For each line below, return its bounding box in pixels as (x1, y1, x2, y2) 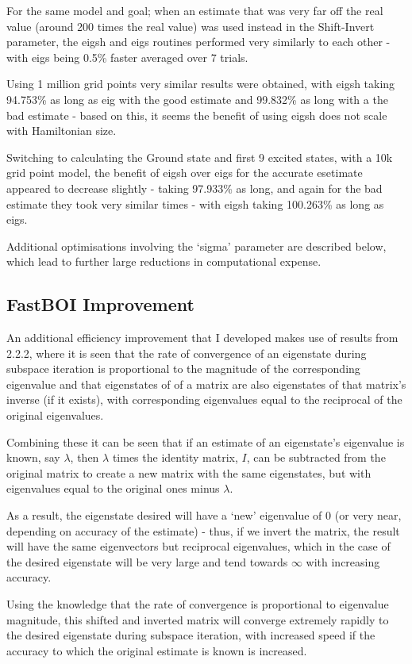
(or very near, (334, 507, 402, 524)
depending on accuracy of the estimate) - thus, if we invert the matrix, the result (6, 522, 400, 539)
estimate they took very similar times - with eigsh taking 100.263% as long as (6, 195, 384, 212)
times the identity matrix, (112, 449, 238, 466)
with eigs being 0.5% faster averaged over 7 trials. (6, 48, 248, 65)
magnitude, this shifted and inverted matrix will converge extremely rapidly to (6, 611, 389, 628)
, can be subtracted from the (246, 449, 386, 466)
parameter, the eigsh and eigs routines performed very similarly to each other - (6, 33, 391, 50)
